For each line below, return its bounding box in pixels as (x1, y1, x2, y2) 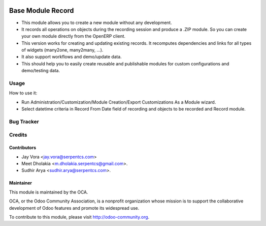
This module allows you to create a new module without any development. (21, 20, 172, 26)
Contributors (9, 145, 36, 151)
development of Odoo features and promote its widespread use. (9, 205, 139, 211)
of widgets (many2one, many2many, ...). (21, 47, 103, 53)
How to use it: (9, 90, 37, 96)
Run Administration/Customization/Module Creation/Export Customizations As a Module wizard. (21, 99, 216, 105)
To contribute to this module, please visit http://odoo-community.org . (9, 214, 150, 220)
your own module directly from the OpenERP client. (21, 33, 126, 39)
